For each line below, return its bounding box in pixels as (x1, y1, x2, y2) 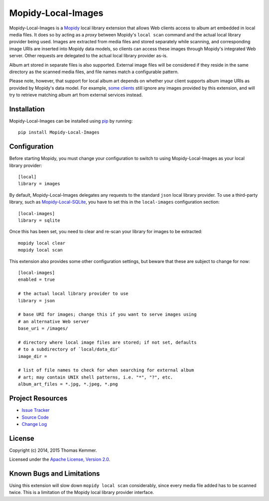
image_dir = (18, 354, 47, 359)
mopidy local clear (18, 240, 66, 246)
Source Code (21, 414, 49, 420)
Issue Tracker (21, 407, 50, 413)
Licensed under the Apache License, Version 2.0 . (9, 456, 111, 463)
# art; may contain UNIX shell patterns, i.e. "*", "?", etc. (18, 374, 173, 380)
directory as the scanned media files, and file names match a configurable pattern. (9, 69, 179, 75)
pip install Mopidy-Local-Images (18, 129, 100, 135)
